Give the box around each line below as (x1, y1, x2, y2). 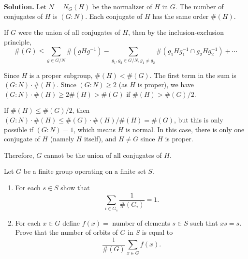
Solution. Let (4, 1, 46, 11)
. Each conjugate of (85, 11, 143, 21)
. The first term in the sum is (149, 70, 236, 80)
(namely (50, 134, 74, 144)
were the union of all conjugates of (18, 27, 120, 37)
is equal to (142, 227, 173, 237)
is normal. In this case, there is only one (125, 124, 245, 134)
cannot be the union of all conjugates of (44, 150, 162, 160)
